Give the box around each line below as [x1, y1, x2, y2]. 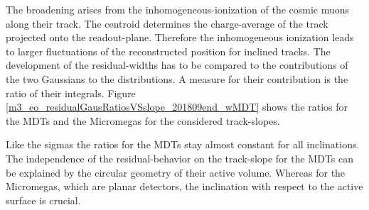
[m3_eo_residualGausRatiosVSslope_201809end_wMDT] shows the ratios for [6, 99, 348, 114]
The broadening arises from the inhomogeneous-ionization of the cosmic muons [6, 2, 350, 16]
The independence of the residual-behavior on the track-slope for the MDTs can [6, 150, 354, 165]
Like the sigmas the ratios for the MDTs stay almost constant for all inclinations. [6, 137, 360, 152]
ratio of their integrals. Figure [6, 85, 136, 100]
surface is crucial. [6, 192, 81, 207]
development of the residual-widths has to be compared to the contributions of [6, 57, 348, 72]
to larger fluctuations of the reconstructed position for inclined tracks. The [6, 43, 331, 58]
